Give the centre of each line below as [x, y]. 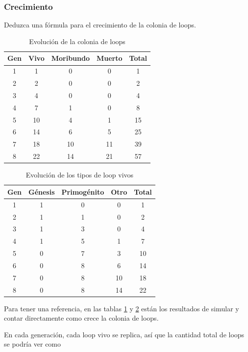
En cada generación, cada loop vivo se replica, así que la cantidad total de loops [124, 334]
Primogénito [83, 191]
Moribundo [70, 58]
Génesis [41, 191]
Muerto [110, 58]
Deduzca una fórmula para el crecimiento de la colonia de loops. [100, 25]
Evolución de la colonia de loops [77, 41]
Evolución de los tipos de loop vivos [80, 175]
